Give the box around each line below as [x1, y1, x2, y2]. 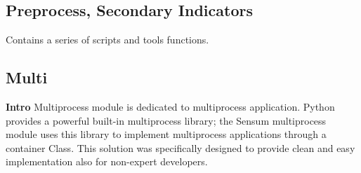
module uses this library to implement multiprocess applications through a [6, 127, 327, 141]
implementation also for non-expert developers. [6, 154, 208, 169]
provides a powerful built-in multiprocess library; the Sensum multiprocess [6, 113, 327, 127]
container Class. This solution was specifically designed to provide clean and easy [6, 140, 355, 155]
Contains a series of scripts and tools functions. [6, 32, 209, 47]
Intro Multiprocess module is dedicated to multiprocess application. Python [6, 99, 335, 113]
